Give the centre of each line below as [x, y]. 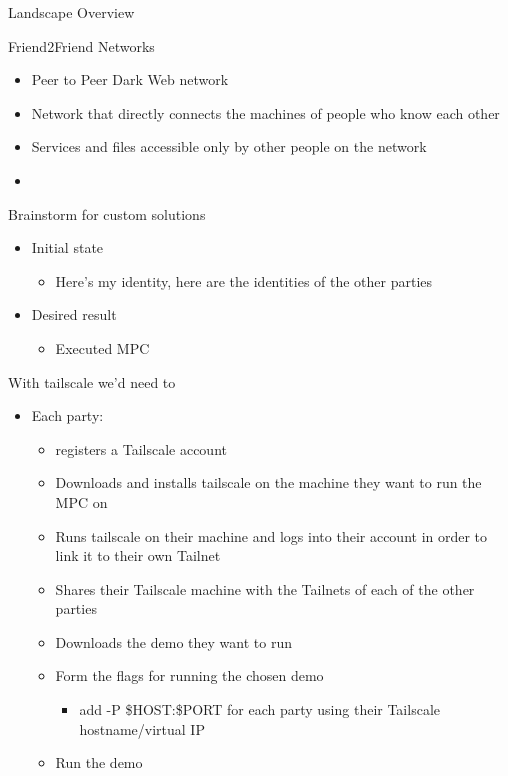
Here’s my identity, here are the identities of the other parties [244, 280]
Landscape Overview [71, 12]
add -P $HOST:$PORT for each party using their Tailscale [259, 709]
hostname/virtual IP [142, 728]
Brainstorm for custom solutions [107, 213]
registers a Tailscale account [141, 448]
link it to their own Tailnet [138, 555]
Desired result [74, 314]
